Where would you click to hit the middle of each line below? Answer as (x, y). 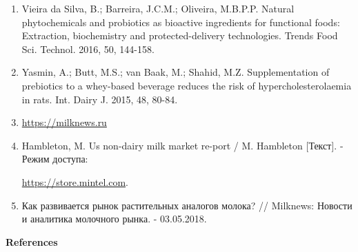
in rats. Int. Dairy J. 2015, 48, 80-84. (100, 99)
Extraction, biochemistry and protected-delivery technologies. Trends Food (180, 35)
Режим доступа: (55, 159)
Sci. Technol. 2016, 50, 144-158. (88, 49)
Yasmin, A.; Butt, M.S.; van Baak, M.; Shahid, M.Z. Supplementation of (176, 72)
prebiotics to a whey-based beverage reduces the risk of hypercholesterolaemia (187, 85)
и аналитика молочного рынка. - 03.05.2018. (114, 219)
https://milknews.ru (64, 122)
